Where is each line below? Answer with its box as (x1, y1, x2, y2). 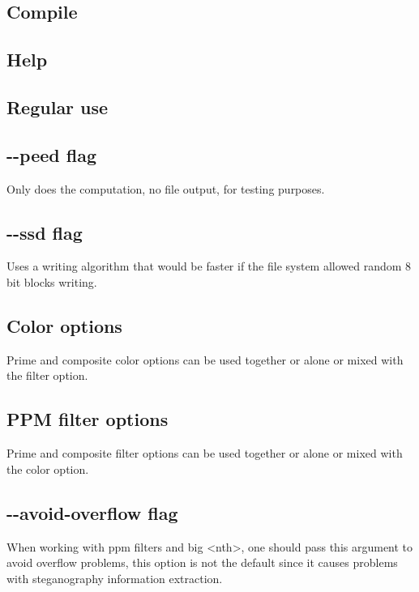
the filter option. (6, 367, 88, 384)
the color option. (6, 460, 89, 477)
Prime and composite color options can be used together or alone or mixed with (6, 351, 404, 368)
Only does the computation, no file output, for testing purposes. (6, 180, 325, 197)
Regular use (6, 94, 109, 119)
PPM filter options (6, 407, 169, 432)
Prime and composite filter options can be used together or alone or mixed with (6, 445, 403, 462)
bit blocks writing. (6, 273, 97, 290)
